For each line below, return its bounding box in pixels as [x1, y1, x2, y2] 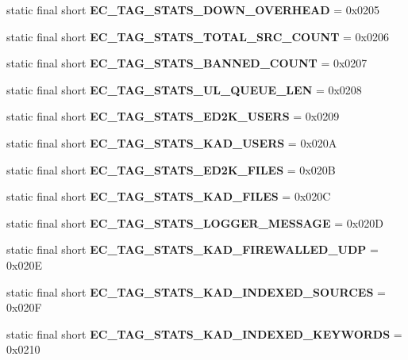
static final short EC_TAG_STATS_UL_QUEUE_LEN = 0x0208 [6, 81, 362, 98]
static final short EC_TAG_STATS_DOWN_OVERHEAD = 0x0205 [6, 2, 380, 17]
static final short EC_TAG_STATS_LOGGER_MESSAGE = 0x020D [6, 214, 383, 231]
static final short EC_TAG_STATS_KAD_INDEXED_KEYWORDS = [6, 325, 402, 342]
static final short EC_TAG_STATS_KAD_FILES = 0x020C [6, 188, 331, 205]
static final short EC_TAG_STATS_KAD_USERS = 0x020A [6, 134, 337, 151]
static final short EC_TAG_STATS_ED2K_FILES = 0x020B [6, 161, 336, 178]
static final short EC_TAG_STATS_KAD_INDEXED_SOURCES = [6, 283, 386, 300]
